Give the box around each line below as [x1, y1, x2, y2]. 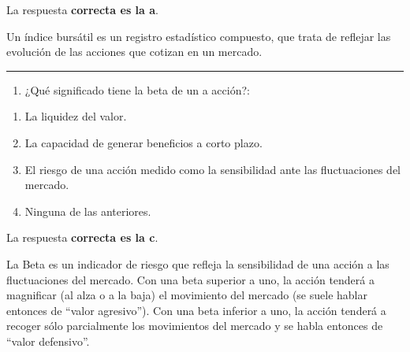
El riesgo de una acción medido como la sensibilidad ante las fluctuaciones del [24, 161, 401, 177]
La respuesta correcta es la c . [6, 229, 158, 246]
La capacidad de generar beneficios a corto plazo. [24, 134, 263, 150]
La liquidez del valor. [24, 108, 127, 124]
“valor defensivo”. [6, 332, 90, 349]
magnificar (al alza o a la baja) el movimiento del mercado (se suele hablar [6, 287, 367, 303]
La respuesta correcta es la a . [6, 2, 158, 17]
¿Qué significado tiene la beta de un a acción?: [24, 81, 250, 98]
